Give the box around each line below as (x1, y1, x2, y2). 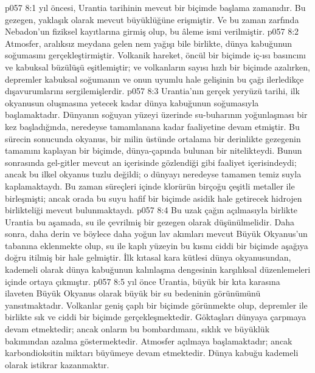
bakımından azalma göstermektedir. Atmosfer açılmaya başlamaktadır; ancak (5, 334, 292, 347)
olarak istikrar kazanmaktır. (5, 358, 109, 371)
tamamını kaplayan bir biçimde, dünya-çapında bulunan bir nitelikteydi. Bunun (5, 144, 302, 157)
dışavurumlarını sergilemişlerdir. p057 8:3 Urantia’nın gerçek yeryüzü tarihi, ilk (5, 84, 300, 97)
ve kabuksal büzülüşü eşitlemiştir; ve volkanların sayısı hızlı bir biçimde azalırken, (5, 60, 310, 73)
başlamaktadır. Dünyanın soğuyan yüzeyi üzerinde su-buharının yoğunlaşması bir (5, 108, 308, 121)
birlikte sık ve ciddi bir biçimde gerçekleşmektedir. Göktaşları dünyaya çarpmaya (5, 310, 306, 323)
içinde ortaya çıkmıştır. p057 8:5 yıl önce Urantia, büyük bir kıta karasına (5, 275, 280, 287)
